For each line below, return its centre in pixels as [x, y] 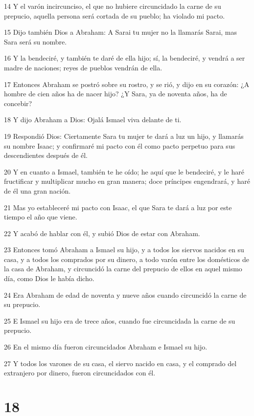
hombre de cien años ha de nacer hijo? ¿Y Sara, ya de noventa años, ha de [115, 94]
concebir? [18, 103]
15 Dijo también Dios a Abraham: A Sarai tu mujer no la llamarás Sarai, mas [121, 32]
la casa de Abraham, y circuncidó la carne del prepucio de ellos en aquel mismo [123, 269]
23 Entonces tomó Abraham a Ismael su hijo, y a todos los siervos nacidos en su [124, 250]
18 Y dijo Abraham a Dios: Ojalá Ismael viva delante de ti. [93, 120]
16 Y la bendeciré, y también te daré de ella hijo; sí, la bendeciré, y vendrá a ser [125, 58]
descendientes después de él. [46, 155]
